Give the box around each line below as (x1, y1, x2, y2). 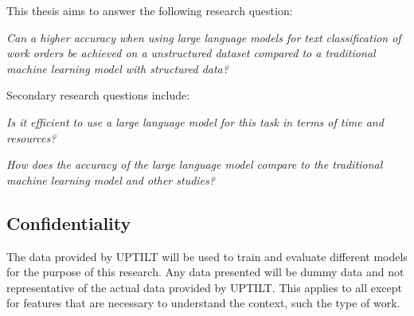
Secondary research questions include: (6, 87, 190, 103)
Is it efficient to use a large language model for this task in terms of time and (6, 113, 384, 130)
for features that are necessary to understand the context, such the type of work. (6, 295, 400, 311)
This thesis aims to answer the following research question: (6, 2, 293, 18)
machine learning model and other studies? (6, 171, 215, 188)
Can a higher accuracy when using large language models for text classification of (6, 29, 401, 45)
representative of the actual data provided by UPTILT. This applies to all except (6, 279, 402, 295)
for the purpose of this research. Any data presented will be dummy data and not (6, 263, 404, 280)
